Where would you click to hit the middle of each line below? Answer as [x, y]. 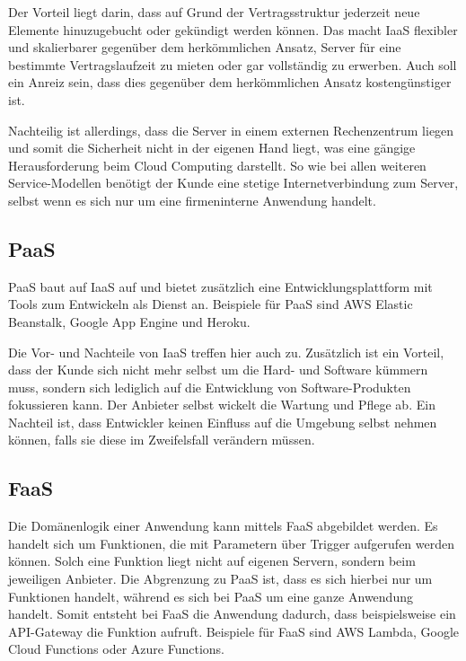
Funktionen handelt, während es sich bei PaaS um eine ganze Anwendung [211, 596]
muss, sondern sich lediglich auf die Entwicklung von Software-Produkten [210, 387]
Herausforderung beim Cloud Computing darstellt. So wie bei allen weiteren [217, 165]
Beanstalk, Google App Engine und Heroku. [129, 321]
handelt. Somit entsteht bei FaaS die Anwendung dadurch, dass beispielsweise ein [232, 614]
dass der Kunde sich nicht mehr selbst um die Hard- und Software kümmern [218, 370]
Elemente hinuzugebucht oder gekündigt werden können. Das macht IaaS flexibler [233, 29]
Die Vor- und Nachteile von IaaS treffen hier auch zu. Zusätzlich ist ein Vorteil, [226, 352]
